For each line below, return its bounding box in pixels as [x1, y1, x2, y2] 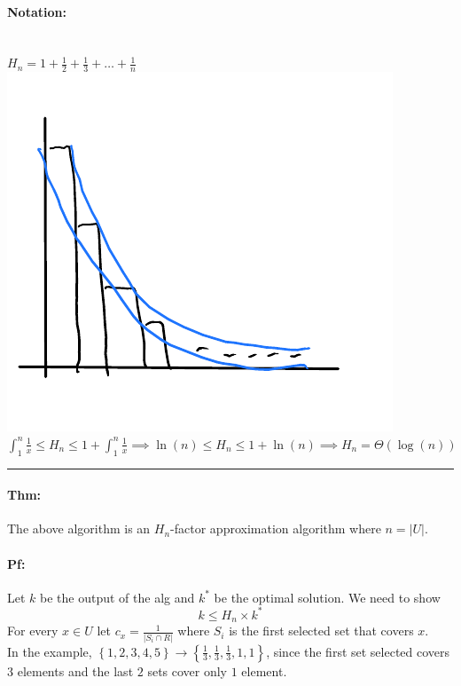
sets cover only [147, 661, 228, 680]
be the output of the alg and [40, 587, 195, 606]
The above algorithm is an [7, 519, 151, 538]
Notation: [7, 2, 66, 20]
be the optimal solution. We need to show [214, 587, 441, 606]
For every [7, 621, 59, 640]
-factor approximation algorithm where [170, 519, 381, 538]
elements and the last [17, 661, 134, 680]
